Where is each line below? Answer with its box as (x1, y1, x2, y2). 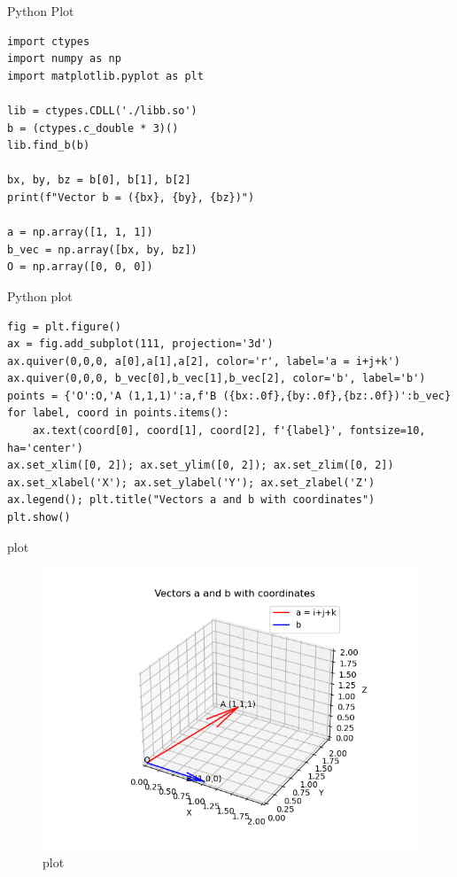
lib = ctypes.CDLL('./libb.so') (7, 104, 198, 117)
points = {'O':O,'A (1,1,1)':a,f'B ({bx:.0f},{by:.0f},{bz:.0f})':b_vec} (7, 389, 452, 402)
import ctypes (7, 35, 90, 48)
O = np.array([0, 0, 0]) (7, 260, 153, 274)
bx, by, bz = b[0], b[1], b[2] (7, 174, 191, 187)
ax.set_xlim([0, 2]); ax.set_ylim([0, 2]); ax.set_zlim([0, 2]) (7, 459, 394, 472)
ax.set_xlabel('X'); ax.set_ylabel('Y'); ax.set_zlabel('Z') (7, 476, 376, 489)
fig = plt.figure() (7, 320, 121, 333)
